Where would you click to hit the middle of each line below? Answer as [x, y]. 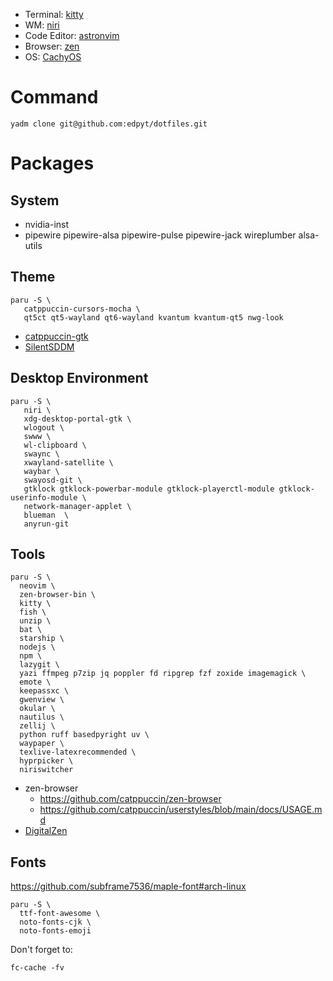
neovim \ [37, 586]
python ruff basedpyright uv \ [84, 735]
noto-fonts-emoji [55, 931]
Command [54, 97]
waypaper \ [42, 744]
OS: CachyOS [53, 57]
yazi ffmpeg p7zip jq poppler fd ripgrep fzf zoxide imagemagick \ [163, 674]
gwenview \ [42, 700]
